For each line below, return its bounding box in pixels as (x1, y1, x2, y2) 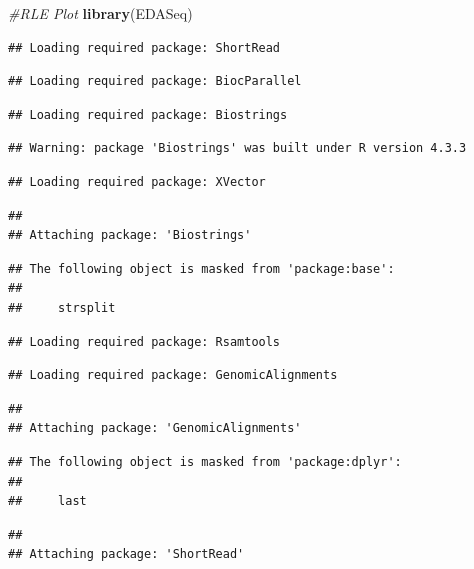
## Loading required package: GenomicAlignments (8, 368, 338, 383)
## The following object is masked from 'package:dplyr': (8, 454, 402, 469)
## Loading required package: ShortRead (8, 40, 281, 55)
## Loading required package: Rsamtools (8, 334, 281, 349)
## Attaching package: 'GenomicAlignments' (8, 421, 302, 436)
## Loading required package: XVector (8, 174, 266, 189)
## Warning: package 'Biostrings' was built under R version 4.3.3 (8, 141, 467, 156)
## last (8, 494, 87, 509)
